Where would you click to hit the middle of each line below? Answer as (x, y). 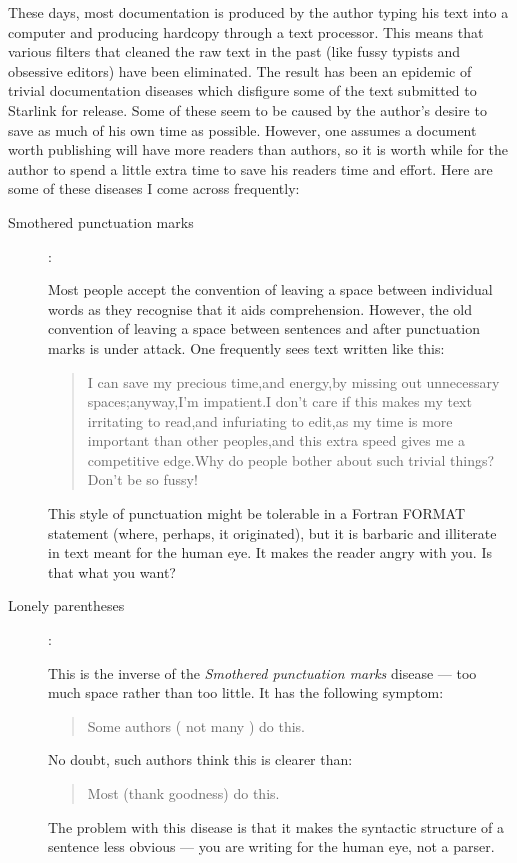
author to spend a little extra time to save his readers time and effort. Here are (250, 168)
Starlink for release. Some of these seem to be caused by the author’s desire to (247, 109)
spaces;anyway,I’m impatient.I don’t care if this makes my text (279, 401)
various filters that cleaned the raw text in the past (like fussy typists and (234, 51)
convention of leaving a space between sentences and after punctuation (264, 328)
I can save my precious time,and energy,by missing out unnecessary (293, 381)
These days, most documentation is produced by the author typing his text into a (258, 12)
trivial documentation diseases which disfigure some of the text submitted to (242, 90)
